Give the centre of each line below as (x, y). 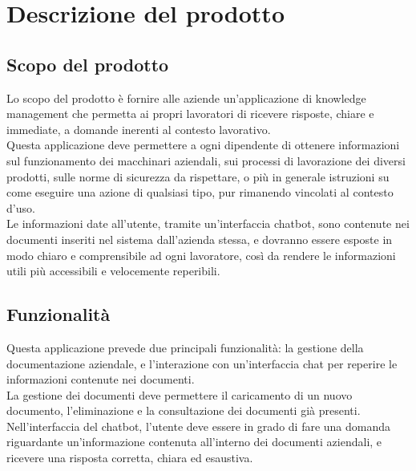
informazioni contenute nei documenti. (101, 379)
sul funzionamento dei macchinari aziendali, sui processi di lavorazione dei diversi (206, 160)
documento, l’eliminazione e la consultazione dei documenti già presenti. (184, 410)
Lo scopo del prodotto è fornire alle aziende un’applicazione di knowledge (186, 97)
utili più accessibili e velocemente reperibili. (113, 271)
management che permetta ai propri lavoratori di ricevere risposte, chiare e (190, 114)
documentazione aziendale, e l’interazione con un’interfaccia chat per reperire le (202, 363)
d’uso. (21, 207)
